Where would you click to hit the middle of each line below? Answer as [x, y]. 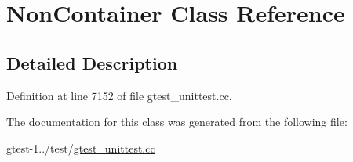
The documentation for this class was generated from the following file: [177, 122]
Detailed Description [92, 62]
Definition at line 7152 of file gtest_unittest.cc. [119, 95]
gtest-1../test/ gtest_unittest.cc [81, 148]
